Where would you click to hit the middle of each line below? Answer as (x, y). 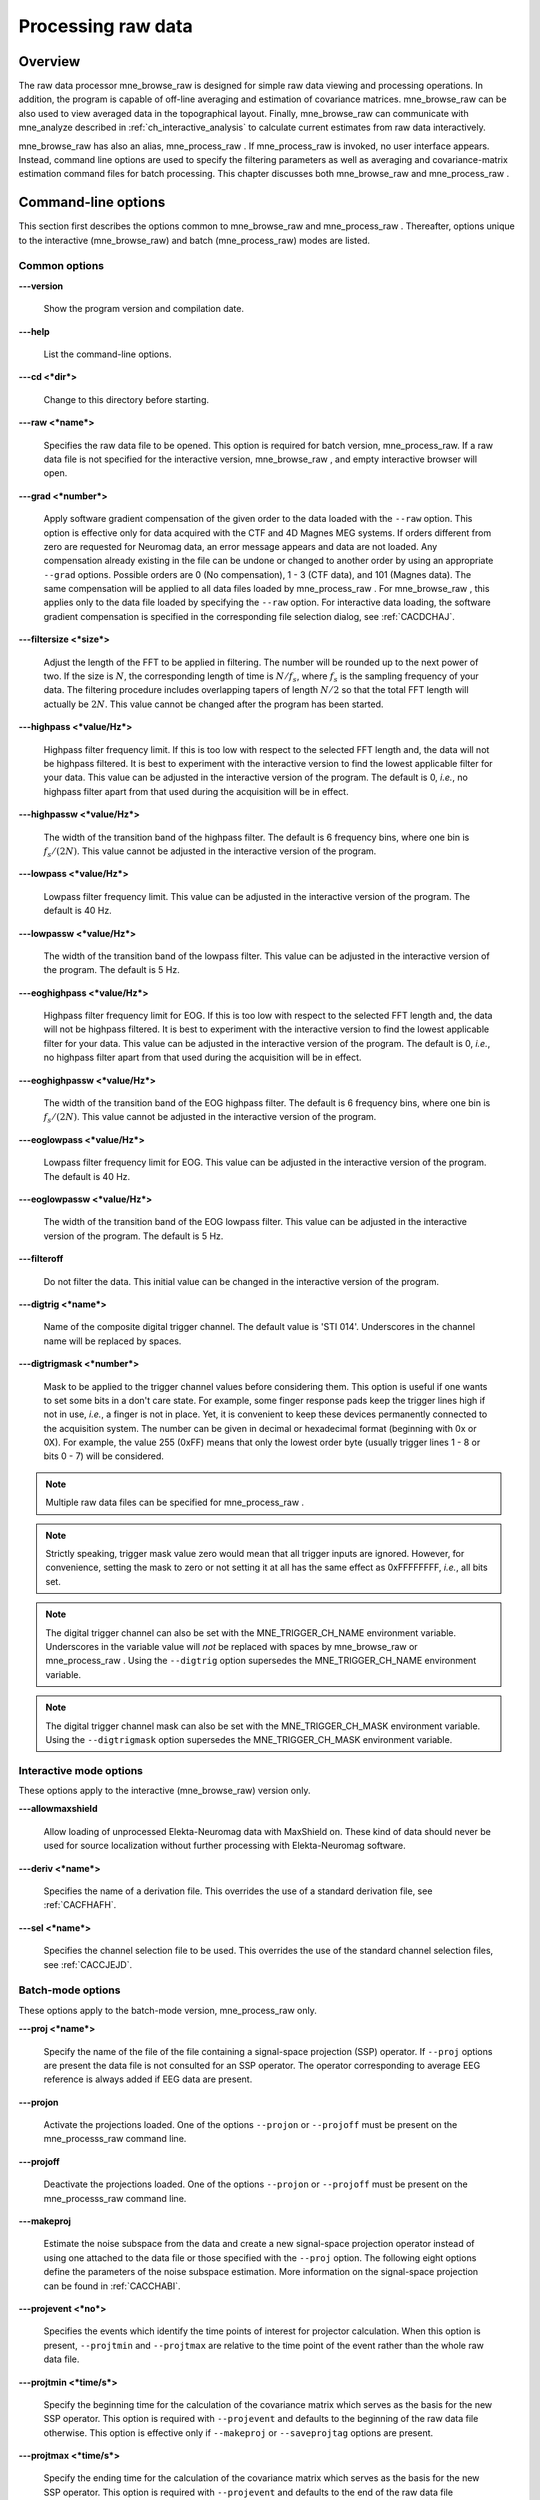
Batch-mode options (69, 1990)
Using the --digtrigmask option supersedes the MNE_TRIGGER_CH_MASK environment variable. (249, 1739)
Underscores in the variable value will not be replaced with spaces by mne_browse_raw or (232, 1646)
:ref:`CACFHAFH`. (80, 1905)
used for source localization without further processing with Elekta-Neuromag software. (224, 1846)
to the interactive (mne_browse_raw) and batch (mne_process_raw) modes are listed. (194, 240)
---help (34, 331)
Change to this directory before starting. (126, 399)
